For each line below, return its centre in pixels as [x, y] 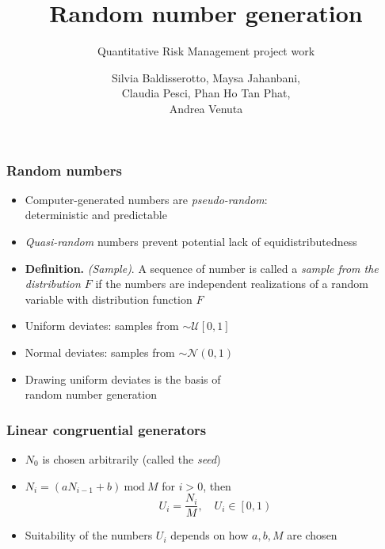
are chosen [312, 535]
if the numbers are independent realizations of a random [232, 284]
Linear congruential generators [107, 429]
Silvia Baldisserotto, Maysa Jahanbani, [206, 77]
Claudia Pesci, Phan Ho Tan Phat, [206, 93]
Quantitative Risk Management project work [206, 51]
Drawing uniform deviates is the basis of [123, 379]
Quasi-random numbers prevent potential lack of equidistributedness [191, 241]
